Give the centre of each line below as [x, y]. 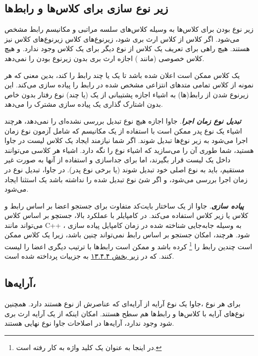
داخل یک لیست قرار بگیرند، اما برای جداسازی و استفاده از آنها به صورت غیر [118, 160]
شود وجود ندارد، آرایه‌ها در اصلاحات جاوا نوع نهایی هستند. [89, 323]
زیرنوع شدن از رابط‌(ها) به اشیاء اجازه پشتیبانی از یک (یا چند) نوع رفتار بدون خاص [127, 94]
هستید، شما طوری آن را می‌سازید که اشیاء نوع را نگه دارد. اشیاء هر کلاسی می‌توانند [129, 150]
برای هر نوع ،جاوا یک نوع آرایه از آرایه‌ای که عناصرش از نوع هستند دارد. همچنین [123, 304]
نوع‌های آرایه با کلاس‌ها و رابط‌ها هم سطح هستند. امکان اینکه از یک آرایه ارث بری [125, 313]
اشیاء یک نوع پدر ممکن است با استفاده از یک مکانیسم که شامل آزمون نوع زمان [123, 130]
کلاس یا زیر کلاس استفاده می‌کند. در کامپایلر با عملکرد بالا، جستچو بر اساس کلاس [127, 215]
